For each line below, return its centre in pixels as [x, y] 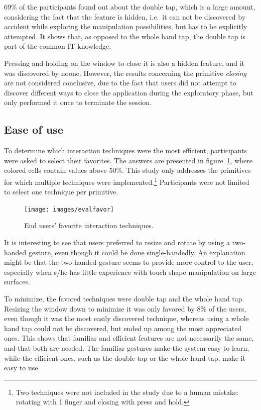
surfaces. [17, 282]
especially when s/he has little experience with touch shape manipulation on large [130, 272]
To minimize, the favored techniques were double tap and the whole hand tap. [124, 298]
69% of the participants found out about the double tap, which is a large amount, [130, 7]
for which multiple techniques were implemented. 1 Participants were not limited [127, 181]
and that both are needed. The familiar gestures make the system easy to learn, [127, 347]
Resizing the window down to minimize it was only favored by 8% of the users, [125, 308]
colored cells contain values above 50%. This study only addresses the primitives [127, 170]
